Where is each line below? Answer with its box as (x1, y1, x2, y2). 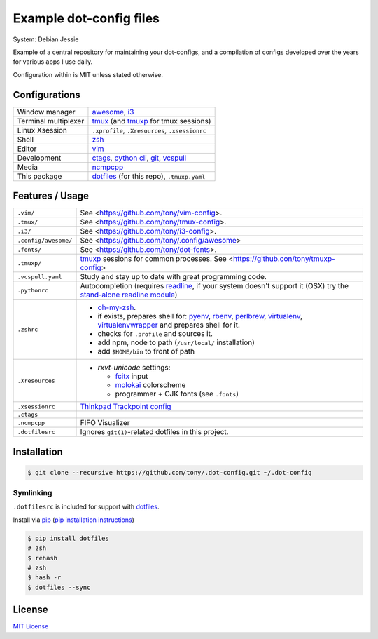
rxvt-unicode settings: (97, 363, 171, 372)
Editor (17, 144, 37, 154)
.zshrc (17, 325, 38, 333)
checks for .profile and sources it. (97, 329, 213, 339)
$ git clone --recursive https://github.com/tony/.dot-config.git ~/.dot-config (27, 469, 312, 476)
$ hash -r (27, 574, 62, 581)
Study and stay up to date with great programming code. (80, 272, 267, 282)
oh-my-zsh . (97, 302, 136, 312)
